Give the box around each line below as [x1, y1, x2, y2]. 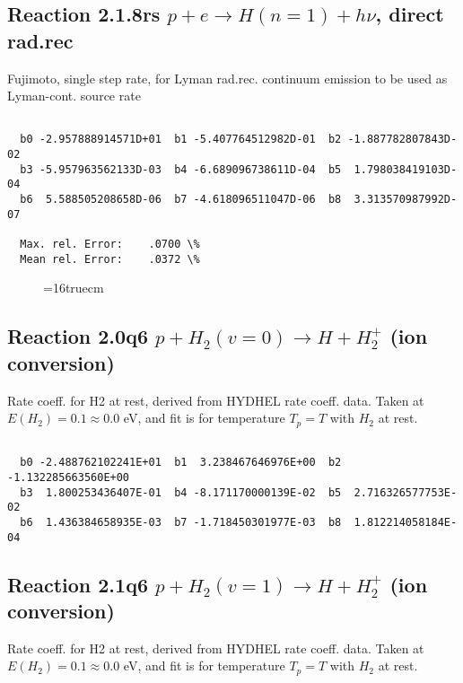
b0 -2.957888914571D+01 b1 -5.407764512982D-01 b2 [20, 133, 342, 146]
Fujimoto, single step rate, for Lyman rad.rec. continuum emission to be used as [7, 68, 448, 87]
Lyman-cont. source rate [7, 86, 141, 105]
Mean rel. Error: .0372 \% [20, 252, 200, 266]
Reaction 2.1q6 [7, 570, 148, 598]
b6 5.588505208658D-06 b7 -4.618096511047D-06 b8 [20, 193, 342, 206]
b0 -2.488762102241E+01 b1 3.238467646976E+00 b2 [20, 456, 342, 469]
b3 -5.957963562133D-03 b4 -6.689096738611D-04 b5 [20, 162, 342, 176]
